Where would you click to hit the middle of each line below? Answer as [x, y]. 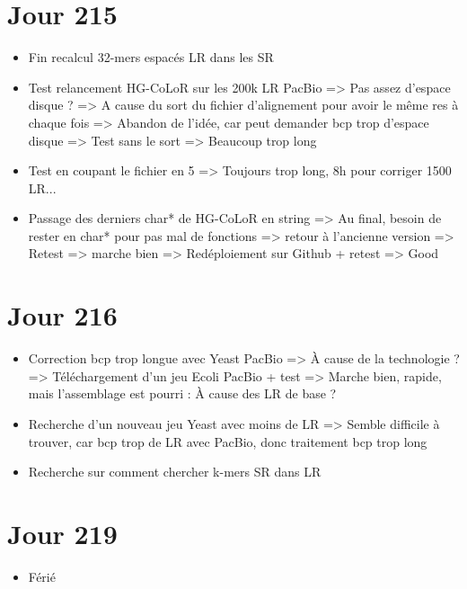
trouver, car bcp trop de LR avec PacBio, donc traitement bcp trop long [228, 441]
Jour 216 [62, 315]
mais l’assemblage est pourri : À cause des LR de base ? [182, 393]
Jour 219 [62, 533]
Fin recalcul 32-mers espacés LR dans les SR [151, 57]
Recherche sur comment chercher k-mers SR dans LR [175, 472]
